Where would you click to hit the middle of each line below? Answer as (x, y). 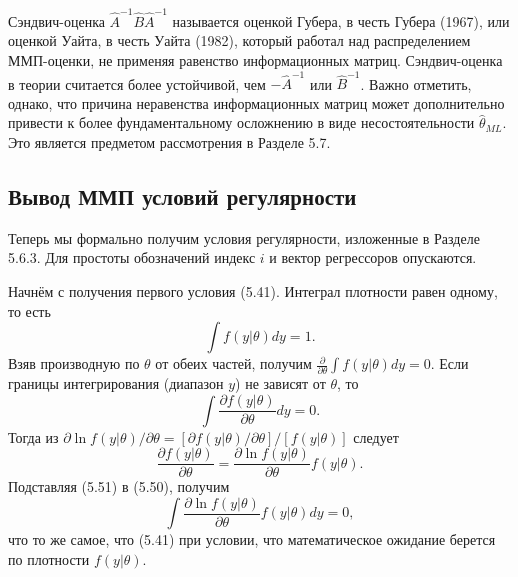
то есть (29, 310)
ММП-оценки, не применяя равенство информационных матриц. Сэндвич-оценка (255, 59)
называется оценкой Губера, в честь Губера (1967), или (341, 20)
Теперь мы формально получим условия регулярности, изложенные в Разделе (244, 237)
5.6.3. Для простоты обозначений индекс (132, 257)
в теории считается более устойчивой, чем (137, 83)
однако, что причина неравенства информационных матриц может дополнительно (256, 102)
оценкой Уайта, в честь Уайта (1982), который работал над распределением (239, 40)
